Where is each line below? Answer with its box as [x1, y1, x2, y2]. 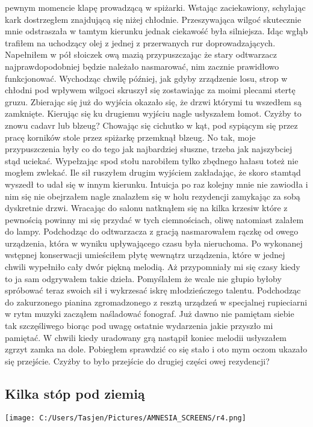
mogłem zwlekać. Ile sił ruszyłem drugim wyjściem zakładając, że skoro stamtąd [5, 166, 301, 179]
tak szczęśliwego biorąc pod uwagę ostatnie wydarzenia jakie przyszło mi [5, 319, 273, 332]
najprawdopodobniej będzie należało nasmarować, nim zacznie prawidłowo [5, 60, 279, 72]
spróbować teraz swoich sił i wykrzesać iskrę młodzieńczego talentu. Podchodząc [5, 284, 301, 296]
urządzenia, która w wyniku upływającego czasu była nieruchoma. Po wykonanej [5, 236, 303, 249]
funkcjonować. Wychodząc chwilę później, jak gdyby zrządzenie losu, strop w [5, 72, 288, 84]
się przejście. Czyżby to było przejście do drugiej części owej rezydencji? [5, 354, 270, 367]
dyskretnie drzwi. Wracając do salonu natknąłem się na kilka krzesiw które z [5, 201, 288, 214]
